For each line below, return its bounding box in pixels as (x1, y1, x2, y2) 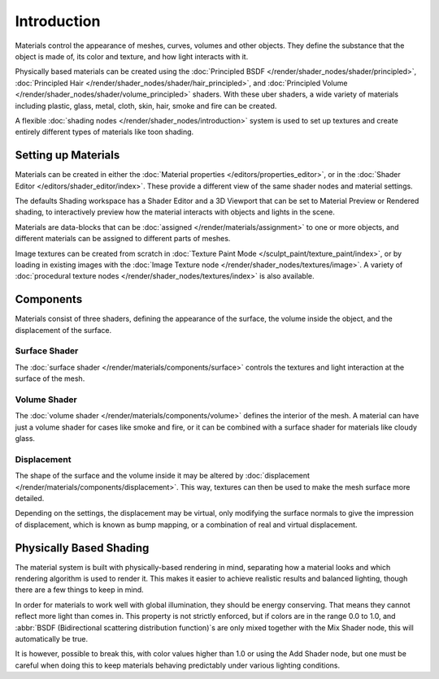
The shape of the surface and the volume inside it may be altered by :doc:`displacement (15, 471, 311, 481)
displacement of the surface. (15, 325, 112, 335)
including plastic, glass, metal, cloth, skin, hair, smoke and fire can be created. (15, 101, 277, 110)
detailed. (15, 493, 45, 503)
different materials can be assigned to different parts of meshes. (15, 234, 231, 244)
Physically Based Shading (15, 541, 150, 555)
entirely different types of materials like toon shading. (15, 127, 194, 137)
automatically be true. (15, 634, 89, 644)
